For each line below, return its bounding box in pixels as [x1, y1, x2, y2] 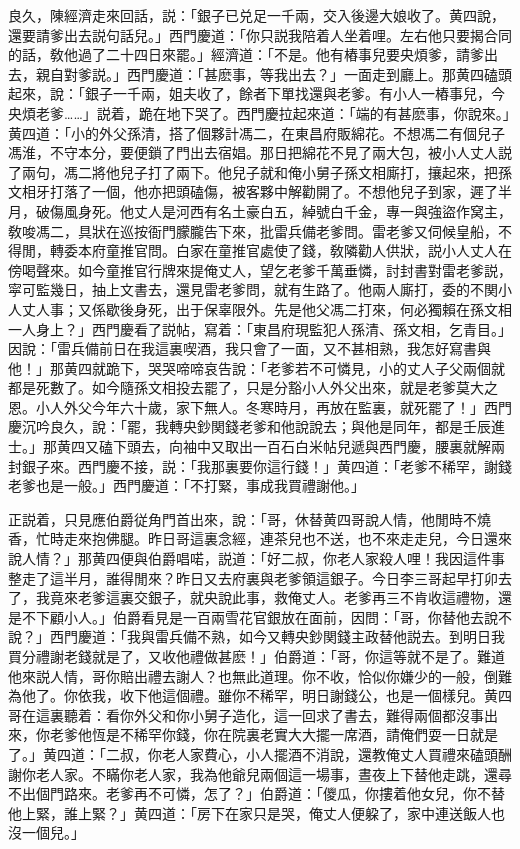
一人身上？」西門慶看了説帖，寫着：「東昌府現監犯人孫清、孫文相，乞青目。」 [8, 318, 512, 339]
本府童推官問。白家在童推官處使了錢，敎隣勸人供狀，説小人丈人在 [77, 240, 512, 261]
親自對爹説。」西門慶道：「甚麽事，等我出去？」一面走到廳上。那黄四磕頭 [35, 63, 512, 84]
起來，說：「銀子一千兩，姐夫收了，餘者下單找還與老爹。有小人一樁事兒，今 [8, 83, 505, 104]
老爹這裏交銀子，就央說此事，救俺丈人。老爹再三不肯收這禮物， [77, 587, 498, 608]
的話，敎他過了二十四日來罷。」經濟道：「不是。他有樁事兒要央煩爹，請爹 [8, 44, 484, 65]
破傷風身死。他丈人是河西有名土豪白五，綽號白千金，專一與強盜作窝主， [35, 200, 512, 221]
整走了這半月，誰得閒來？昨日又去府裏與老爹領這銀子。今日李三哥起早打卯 [8, 567, 498, 588]
